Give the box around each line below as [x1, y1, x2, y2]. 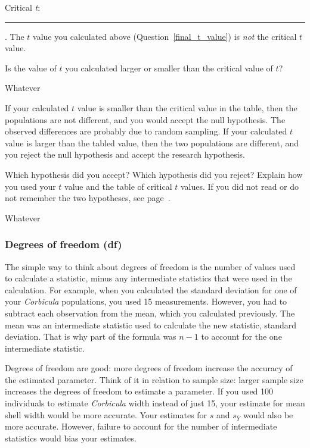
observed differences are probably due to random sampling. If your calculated [5, 125, 287, 137]
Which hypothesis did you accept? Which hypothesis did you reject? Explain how [5, 168, 303, 180]
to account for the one [201, 330, 282, 343]
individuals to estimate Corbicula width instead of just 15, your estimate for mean [5, 397, 305, 409]
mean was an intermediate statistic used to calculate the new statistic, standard [5, 318, 297, 331]
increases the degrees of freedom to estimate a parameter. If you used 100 [5, 385, 274, 397]
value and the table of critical [64, 180, 172, 192]
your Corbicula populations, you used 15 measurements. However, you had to [5, 295, 287, 308]
